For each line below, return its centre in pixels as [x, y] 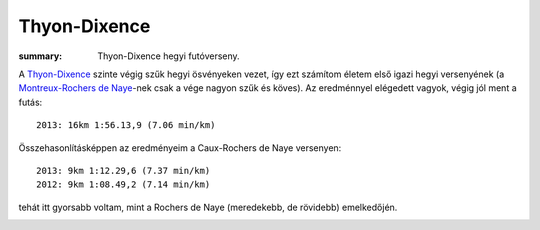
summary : [40, 56]
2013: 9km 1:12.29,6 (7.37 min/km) [123, 170]
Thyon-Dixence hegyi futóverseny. [168, 56]
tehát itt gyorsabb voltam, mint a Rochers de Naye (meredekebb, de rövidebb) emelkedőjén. [208, 207]
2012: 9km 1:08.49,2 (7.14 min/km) [123, 184]
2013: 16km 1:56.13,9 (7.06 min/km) [126, 125]
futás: [30, 102]
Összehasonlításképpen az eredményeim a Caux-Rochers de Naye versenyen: [180, 147]
